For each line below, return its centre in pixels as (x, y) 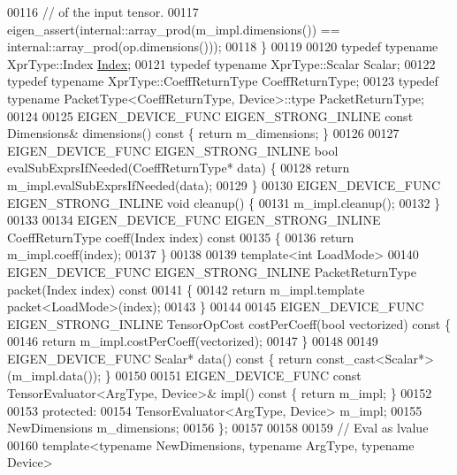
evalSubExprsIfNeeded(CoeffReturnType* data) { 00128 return (179, 168)
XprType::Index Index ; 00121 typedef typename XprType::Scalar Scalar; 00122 (221, 63)
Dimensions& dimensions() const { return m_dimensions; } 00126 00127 (203, 133)
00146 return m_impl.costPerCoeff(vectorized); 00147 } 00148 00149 (193, 341)
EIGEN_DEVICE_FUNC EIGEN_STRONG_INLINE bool (173, 150)
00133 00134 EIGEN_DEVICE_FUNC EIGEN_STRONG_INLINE (194, 220)
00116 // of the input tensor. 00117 (103, 11)
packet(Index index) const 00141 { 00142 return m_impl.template (186, 289)
